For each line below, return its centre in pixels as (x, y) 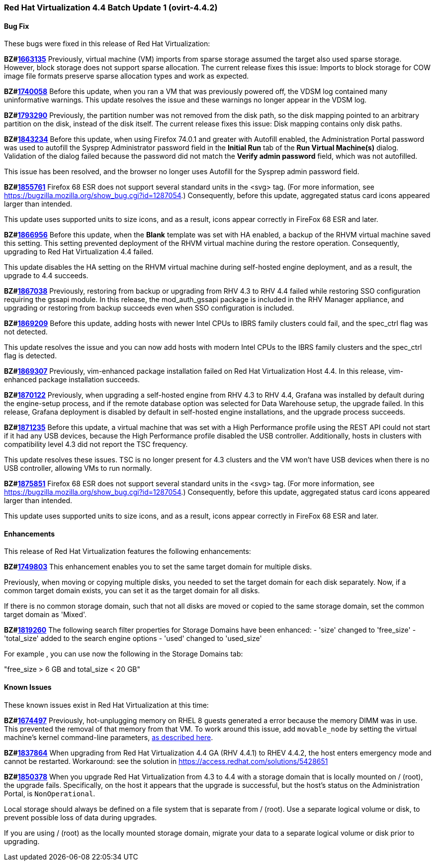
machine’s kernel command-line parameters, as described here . (109, 737)
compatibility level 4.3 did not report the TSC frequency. (96, 444)
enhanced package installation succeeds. (72, 380)
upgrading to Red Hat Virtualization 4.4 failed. (79, 252)
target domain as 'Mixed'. (45, 615)
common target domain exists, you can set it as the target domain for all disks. (132, 591)
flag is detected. (31, 356)
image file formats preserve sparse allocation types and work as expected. (127, 76)
